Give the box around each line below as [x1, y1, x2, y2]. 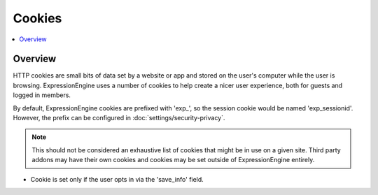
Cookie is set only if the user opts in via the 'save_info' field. [30, 175, 204, 183]
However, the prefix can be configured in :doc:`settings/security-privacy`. [13, 114, 225, 122]
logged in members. [13, 91, 71, 99]
